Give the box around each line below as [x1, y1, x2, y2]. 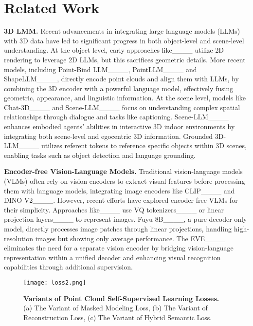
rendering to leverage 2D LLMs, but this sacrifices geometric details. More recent [4, 54, 246, 64]
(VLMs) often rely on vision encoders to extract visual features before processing [4, 176, 245, 186]
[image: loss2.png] [23, 279, 86, 286]
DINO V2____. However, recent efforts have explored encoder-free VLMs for [4, 195, 238, 205]
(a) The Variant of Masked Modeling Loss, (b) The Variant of [23, 303, 208, 313]
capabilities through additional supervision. [4, 262, 133, 272]
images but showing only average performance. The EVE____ [35, 233, 225, 243]
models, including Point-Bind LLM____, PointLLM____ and [4, 64, 197, 74]
